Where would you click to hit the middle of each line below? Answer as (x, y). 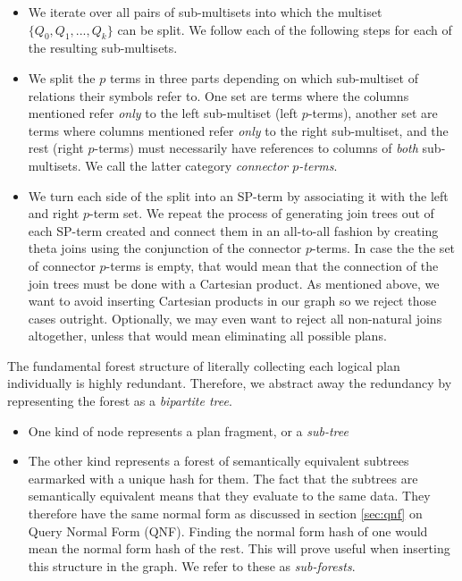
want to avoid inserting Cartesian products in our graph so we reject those (232, 301)
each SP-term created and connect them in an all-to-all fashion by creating (233, 230)
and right (54, 213)
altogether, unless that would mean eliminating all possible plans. (207, 336)
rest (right (56, 148)
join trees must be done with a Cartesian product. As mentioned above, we (234, 283)
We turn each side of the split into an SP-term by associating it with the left (238, 195)
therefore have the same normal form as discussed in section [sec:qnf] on (225, 514)
